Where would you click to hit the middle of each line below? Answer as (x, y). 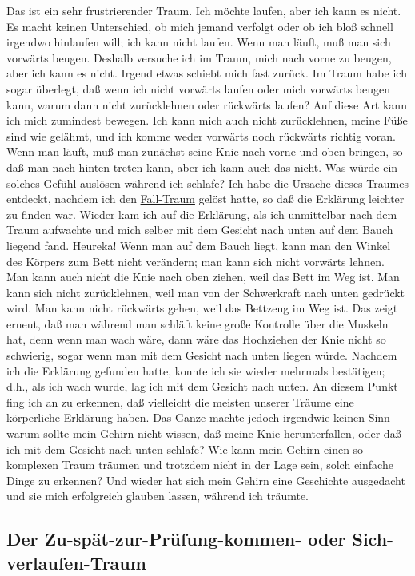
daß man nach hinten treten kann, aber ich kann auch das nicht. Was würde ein (202, 167)
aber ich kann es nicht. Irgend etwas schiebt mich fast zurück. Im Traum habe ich (207, 73)
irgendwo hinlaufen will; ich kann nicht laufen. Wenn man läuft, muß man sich (199, 42)
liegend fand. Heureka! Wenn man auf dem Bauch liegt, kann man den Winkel (199, 245)
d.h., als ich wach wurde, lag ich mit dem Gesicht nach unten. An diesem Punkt (202, 386)
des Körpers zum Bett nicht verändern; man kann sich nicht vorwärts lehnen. (196, 261)
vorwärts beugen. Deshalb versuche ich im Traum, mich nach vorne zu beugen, (199, 57)
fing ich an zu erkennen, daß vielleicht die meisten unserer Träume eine (180, 401)
